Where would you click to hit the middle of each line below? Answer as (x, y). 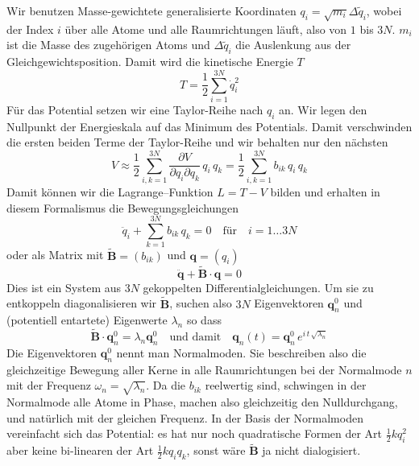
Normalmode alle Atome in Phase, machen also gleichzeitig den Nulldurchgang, (202, 402)
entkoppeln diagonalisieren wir (82, 303)
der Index (30, 29)
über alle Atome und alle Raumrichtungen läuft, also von (206, 29)
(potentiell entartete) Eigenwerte (87, 320)
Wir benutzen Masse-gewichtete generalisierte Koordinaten (151, 10)
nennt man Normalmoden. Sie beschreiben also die (241, 352)
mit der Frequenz (49, 385)
